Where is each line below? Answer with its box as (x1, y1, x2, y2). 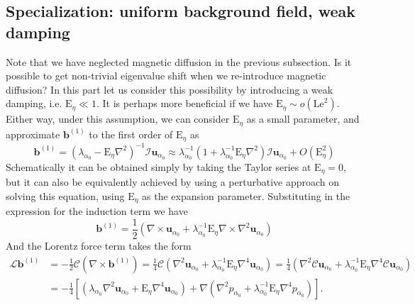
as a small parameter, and (246, 111, 360, 126)
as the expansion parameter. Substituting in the (142, 188, 350, 203)
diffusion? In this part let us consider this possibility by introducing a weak (6, 82, 333, 96)
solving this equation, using (6, 188, 125, 203)
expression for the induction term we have (6, 204, 188, 218)
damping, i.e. (6, 96, 62, 111)
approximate (6, 126, 60, 141)
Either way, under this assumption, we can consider (6, 111, 230, 126)
